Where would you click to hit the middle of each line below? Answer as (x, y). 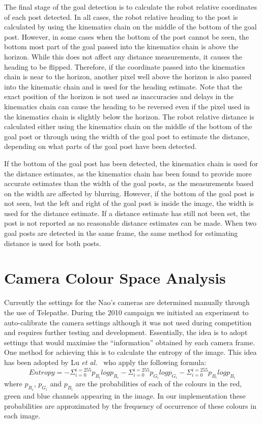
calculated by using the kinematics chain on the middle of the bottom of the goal (130, 27)
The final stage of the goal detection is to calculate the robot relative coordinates (130, 7)
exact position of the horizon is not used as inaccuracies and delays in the (119, 96)
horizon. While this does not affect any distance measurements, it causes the (123, 56)
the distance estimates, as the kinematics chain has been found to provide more (128, 173)
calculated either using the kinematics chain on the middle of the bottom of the (128, 126)
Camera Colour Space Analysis (115, 278)
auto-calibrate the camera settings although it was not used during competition (128, 322)
